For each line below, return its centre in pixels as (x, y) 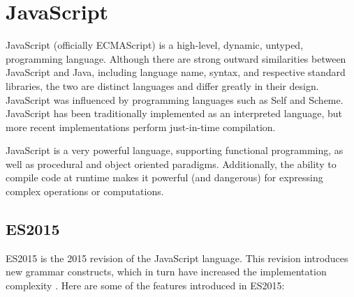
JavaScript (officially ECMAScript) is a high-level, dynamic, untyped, (155, 45)
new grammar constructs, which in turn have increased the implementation (166, 272)
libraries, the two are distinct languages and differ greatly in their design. (162, 85)
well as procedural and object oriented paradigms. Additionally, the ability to (171, 163)
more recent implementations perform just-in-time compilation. (141, 127)
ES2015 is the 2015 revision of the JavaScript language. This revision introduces (177, 258)
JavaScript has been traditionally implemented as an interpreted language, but (174, 113)
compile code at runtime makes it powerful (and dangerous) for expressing (164, 177)
